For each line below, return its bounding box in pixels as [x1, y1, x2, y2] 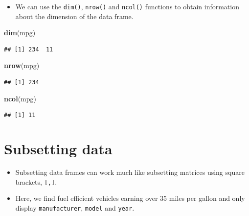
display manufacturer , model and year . [15, 202, 135, 213]
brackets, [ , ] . [15, 176, 57, 187]
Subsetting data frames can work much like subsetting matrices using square [15, 167, 245, 177]
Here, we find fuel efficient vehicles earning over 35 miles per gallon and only [15, 193, 245, 203]
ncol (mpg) [4, 93, 36, 103]
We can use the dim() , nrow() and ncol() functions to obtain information [15, 1, 239, 11]
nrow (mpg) [4, 60, 40, 71]
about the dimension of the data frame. [15, 11, 134, 21]
